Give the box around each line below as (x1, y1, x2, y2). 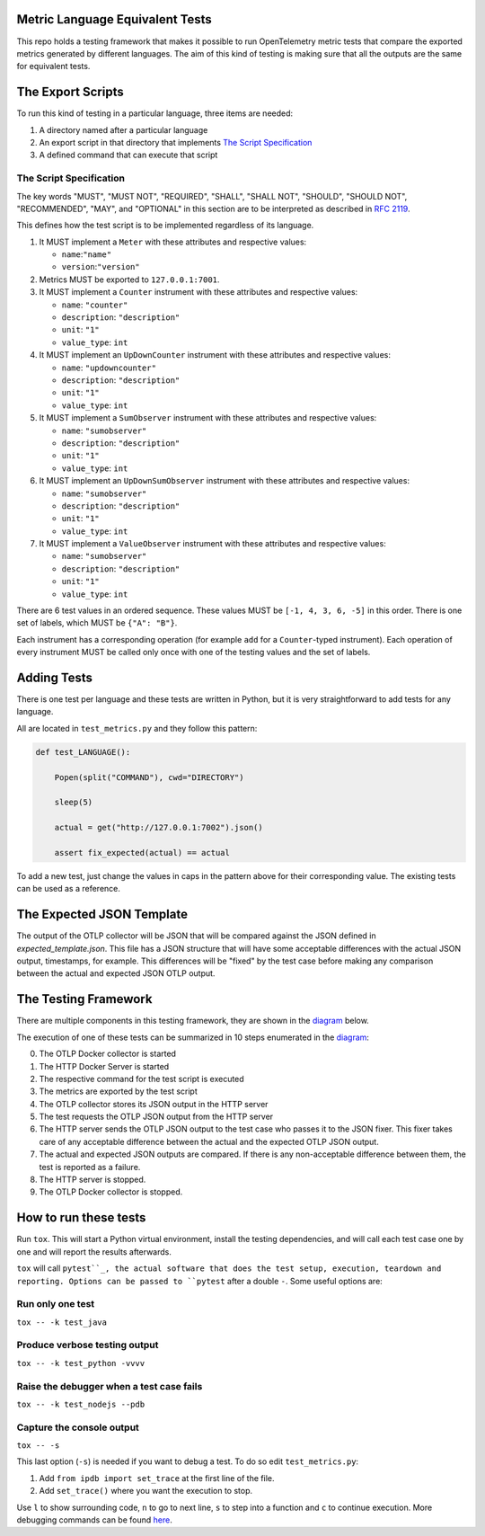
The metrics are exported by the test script (39, 1086, 198, 1097)
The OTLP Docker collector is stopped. (39, 1186, 183, 1197)
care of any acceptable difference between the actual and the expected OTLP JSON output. (39, 1136, 379, 1147)
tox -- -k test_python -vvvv (16, 1358, 145, 1368)
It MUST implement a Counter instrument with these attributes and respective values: (39, 287, 358, 297)
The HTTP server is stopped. (39, 1174, 146, 1185)
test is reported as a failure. (39, 1161, 141, 1172)
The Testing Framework (16, 991, 153, 1007)
